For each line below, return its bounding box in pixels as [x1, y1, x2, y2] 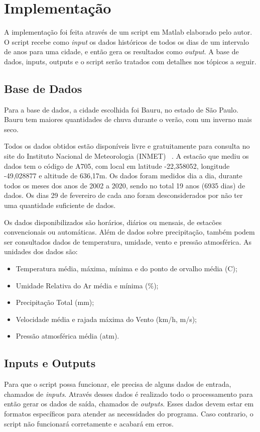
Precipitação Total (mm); [16, 297, 94, 307]
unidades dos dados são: [4, 246, 78, 257]
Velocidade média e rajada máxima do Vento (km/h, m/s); [16, 313, 197, 324]
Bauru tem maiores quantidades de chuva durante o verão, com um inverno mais [4, 114, 252, 125]
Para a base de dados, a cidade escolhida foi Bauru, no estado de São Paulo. [4, 104, 238, 115]
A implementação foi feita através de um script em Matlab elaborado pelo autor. [4, 27, 252, 37]
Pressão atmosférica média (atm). [16, 331, 119, 341]
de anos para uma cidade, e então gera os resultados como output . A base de [4, 46, 239, 57]
